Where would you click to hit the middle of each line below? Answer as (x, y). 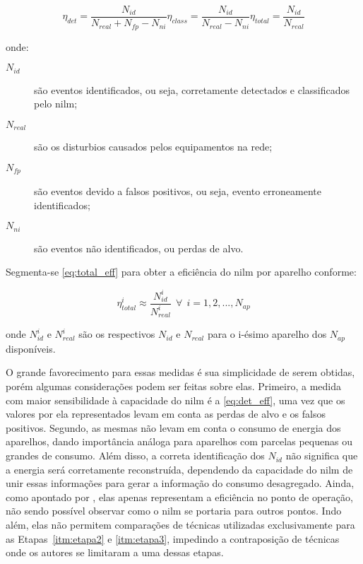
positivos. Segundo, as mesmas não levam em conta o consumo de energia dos (173, 427)
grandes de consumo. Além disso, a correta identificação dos (135, 456)
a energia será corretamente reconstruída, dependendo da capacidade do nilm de (179, 469)
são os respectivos (117, 334)
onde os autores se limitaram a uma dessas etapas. (115, 552)
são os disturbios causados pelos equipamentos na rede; (153, 147)
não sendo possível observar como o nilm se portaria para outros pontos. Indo (174, 511)
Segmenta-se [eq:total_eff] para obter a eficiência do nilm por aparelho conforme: (181, 272)
